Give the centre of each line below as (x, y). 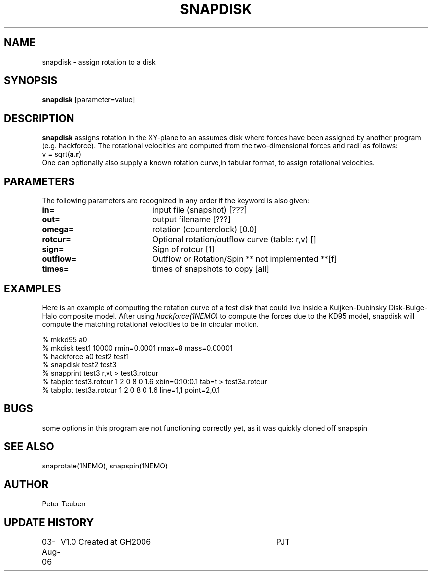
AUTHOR (26, 485)
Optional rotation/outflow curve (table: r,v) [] (234, 239)
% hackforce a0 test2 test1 (86, 356)
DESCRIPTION (39, 118)
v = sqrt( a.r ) (62, 154)
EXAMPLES (33, 288)
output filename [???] (191, 220)
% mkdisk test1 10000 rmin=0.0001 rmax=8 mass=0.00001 (137, 348)
